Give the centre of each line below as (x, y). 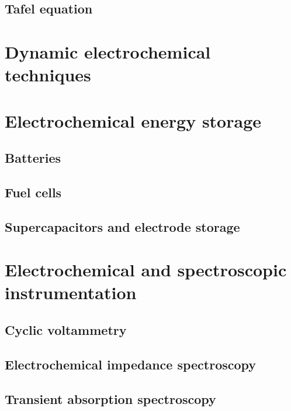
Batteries (33, 158)
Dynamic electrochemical (108, 51)
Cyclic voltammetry (66, 330)
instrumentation (71, 292)
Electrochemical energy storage (133, 120)
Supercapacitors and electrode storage (122, 226)
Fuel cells (33, 192)
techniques (48, 75)
